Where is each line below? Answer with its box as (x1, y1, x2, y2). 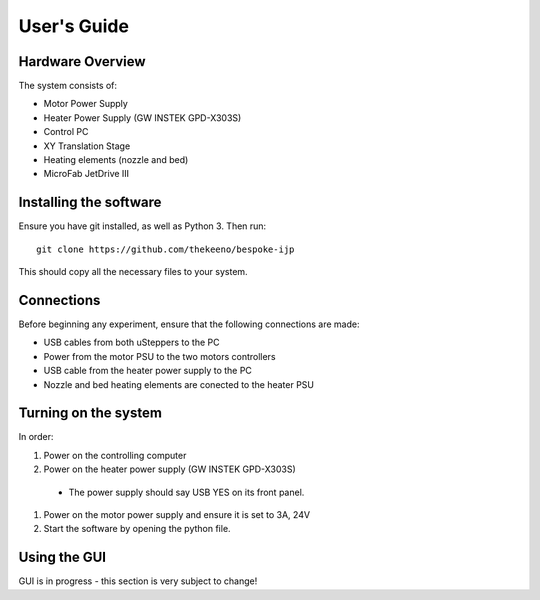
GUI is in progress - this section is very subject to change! (18, 575, 258, 587)
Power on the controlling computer (43, 449, 187, 461)
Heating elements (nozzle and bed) (43, 154, 189, 166)
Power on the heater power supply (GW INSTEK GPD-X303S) (43, 463, 297, 475)
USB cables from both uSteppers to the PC (43, 336, 220, 349)
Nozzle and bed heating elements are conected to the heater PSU (43, 378, 315, 390)
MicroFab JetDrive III (43, 168, 130, 180)
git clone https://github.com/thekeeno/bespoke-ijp (36, 243, 295, 255)
